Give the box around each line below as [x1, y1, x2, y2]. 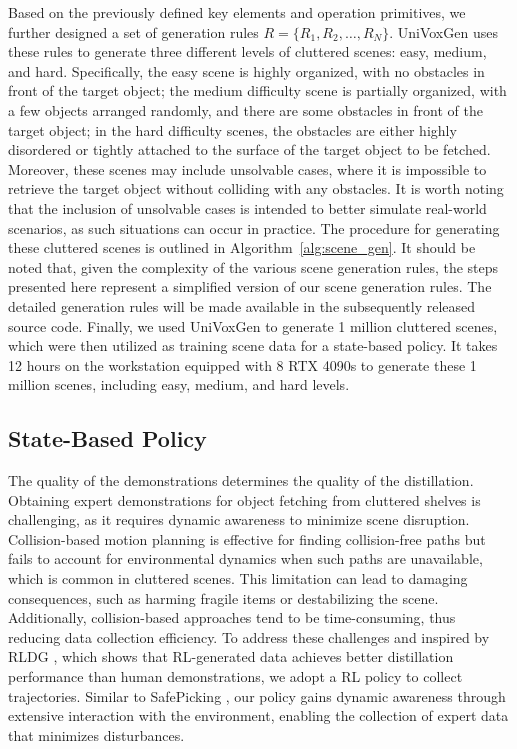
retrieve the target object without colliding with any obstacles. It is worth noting [8, 178, 504, 199]
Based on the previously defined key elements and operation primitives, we [8, 2, 466, 22]
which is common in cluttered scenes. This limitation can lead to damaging [8, 568, 468, 589]
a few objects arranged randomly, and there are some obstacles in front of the [8, 99, 483, 120]
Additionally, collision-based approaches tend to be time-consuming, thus [8, 607, 456, 628]
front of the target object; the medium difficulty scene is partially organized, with [8, 80, 507, 101]
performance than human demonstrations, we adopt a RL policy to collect [8, 666, 463, 687]
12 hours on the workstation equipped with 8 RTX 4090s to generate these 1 [8, 354, 477, 375]
